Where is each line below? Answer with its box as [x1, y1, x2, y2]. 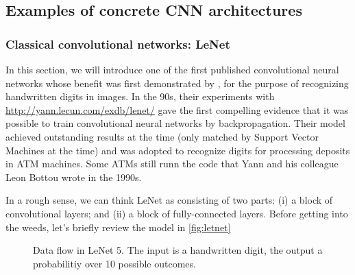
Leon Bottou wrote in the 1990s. [5, 169, 142, 184]
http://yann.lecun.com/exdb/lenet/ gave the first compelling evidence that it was [5, 102, 349, 117]
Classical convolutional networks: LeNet [5, 35, 230, 52]
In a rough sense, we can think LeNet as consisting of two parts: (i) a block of [5, 193, 333, 207]
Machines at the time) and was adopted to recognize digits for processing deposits [5, 143, 350, 157]
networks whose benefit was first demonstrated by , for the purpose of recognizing [5, 75, 349, 90]
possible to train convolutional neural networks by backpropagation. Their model [5, 116, 345, 130]
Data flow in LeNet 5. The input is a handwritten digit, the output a [33, 243, 323, 257]
